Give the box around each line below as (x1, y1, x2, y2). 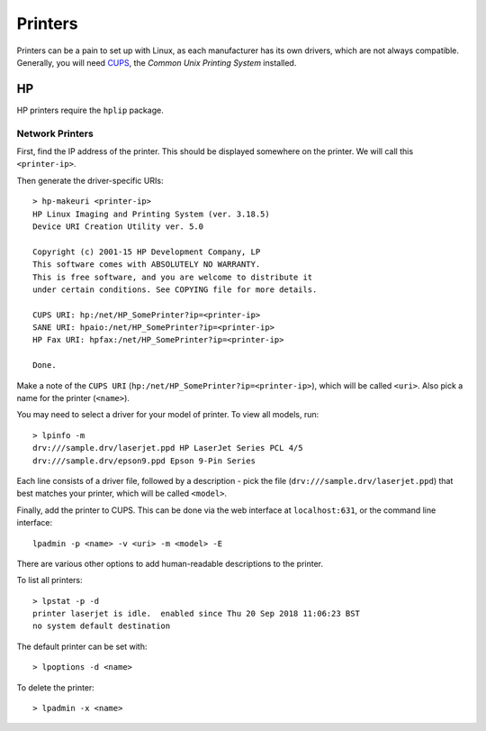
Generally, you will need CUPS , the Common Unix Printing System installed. (16, 57, 297, 68)
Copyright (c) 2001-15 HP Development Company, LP (32, 246, 261, 257)
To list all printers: (16, 575, 83, 586)
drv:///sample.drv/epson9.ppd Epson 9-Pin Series (32, 455, 256, 466)
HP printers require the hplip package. (16, 105, 164, 115)
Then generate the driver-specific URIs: (16, 175, 164, 186)
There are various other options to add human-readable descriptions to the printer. (16, 558, 324, 569)
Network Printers (16, 127, 94, 140)
